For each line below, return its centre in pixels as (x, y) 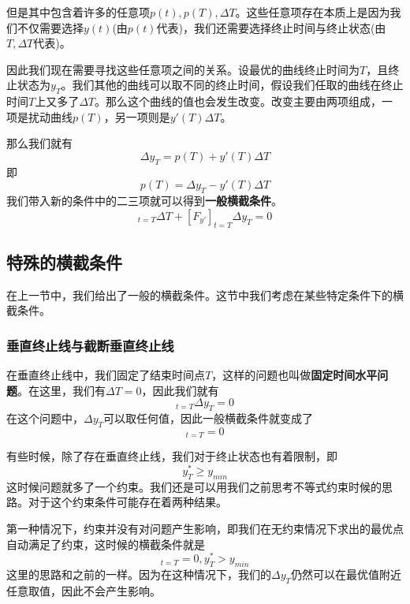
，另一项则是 (137, 116)
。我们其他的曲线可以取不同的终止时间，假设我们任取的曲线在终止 (232, 85)
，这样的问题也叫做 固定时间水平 (294, 375)
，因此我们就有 (180, 390)
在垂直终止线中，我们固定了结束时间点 (106, 375)
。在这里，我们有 (61, 390)
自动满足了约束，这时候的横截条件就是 (106, 544)
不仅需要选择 (50, 27)
